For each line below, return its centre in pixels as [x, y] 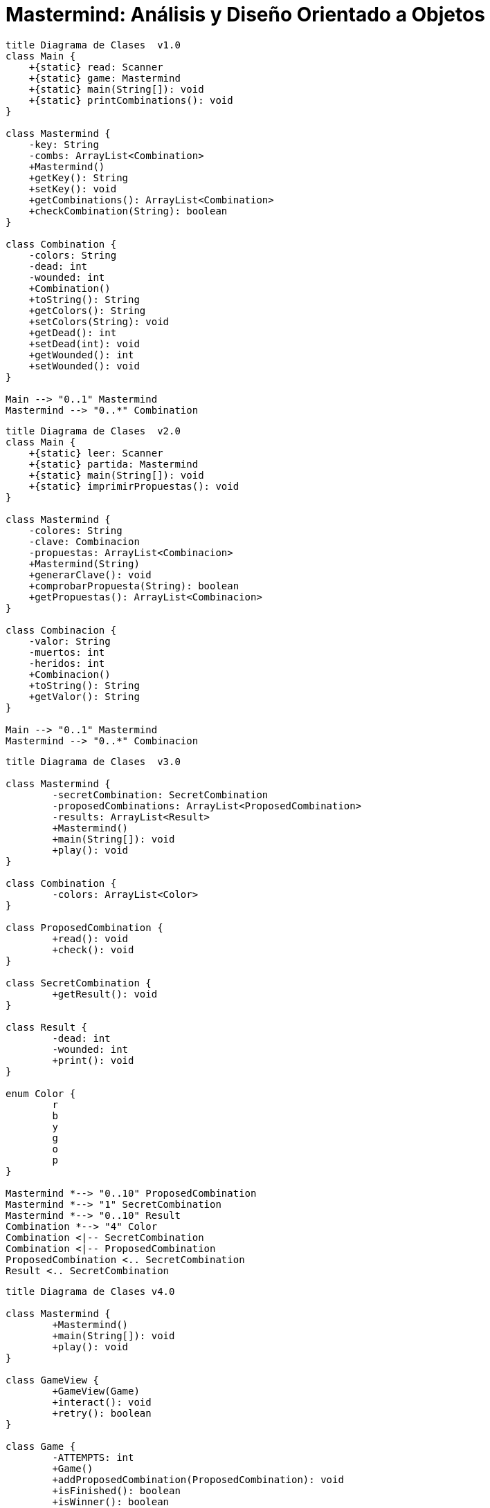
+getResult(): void [105, 994]
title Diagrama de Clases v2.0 [93, 431]
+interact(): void [102, 1402]
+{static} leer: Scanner [96, 453]
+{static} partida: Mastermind [114, 464]
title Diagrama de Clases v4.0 [90, 1291]
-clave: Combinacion [84, 541]
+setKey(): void [73, 188]
